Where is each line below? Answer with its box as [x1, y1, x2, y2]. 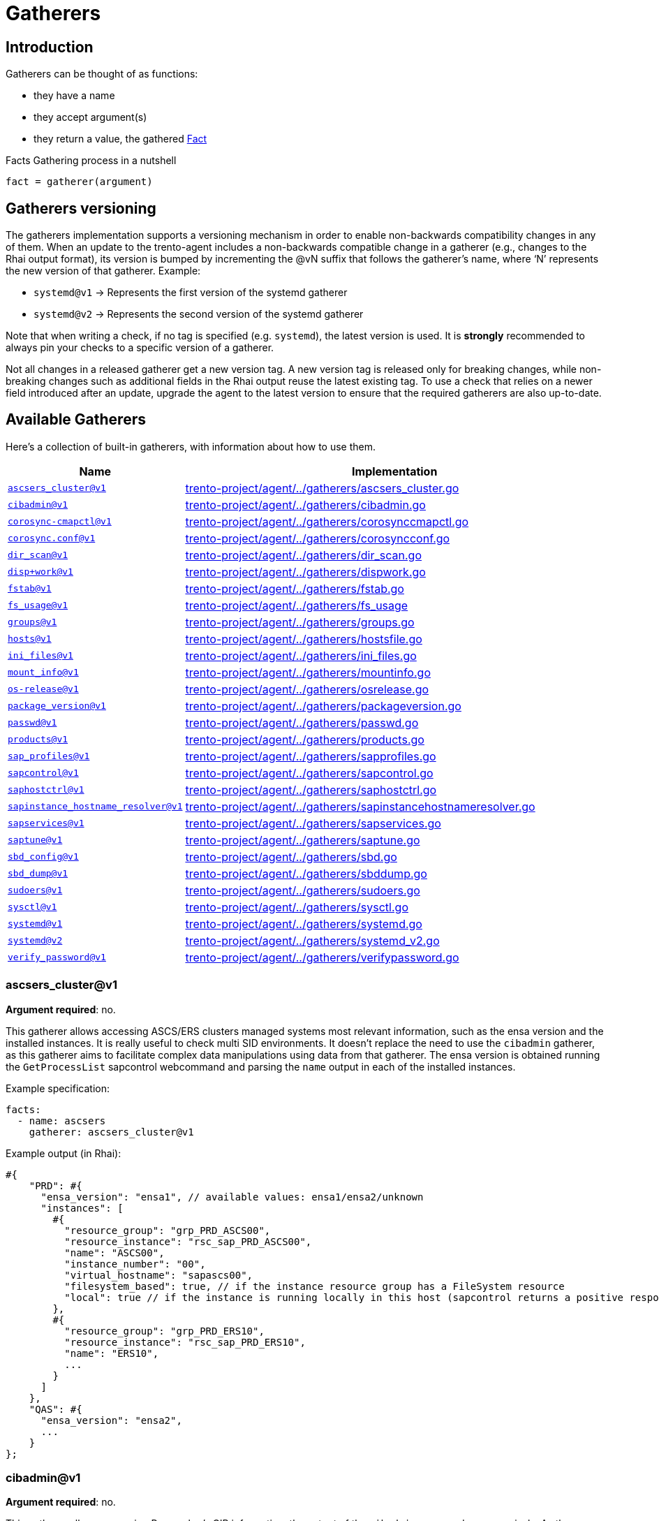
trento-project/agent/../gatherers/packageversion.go [185, 698, 461, 713]
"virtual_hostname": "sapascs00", [64, 1269, 253, 1281]
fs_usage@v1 [8, 600, 68, 611]
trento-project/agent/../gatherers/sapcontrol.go [185, 765, 434, 780]
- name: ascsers [17, 1115, 106, 1126]
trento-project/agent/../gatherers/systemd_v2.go [185, 933, 440, 948]
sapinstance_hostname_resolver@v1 [8, 801, 183, 812]
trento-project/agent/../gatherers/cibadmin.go [185, 497, 426, 512]
